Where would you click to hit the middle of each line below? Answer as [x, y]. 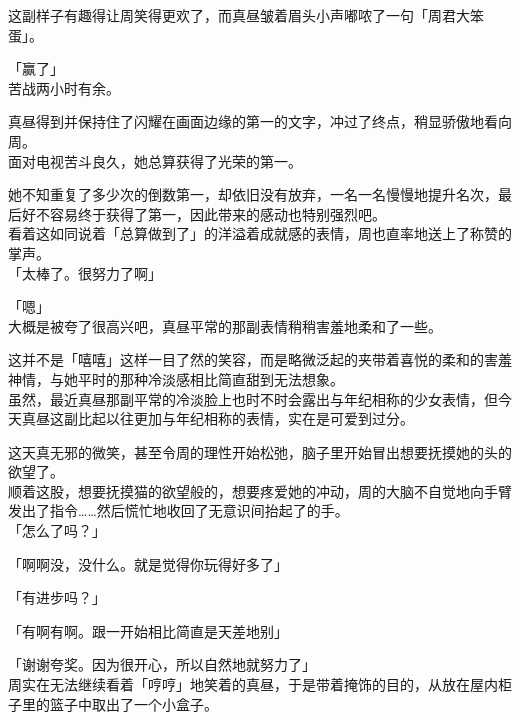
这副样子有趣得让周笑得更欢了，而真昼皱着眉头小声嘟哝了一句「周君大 [239, 15]
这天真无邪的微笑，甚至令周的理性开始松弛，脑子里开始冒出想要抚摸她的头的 [260, 451]
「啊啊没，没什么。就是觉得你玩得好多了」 [148, 563]
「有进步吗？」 [57, 597]
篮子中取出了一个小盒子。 [133, 703]
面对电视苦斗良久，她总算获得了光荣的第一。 [155, 160]
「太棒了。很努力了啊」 [85, 272]
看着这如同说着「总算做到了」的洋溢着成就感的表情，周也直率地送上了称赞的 [260, 233]
